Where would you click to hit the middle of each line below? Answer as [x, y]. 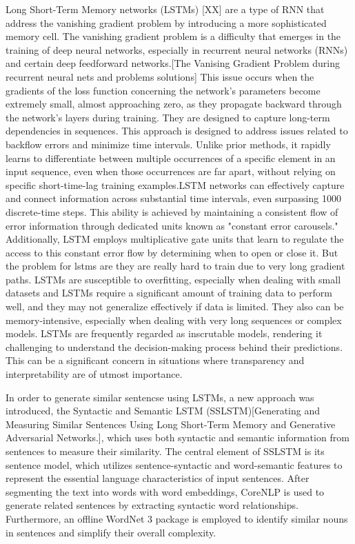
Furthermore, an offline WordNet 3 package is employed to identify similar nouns [177, 518]
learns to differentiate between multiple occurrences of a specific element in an [171, 158]
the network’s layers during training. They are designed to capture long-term [168, 117]
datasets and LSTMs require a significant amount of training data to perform [169, 293]
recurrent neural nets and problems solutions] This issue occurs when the [160, 76]
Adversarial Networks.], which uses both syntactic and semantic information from [177, 437]
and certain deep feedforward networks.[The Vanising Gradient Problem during [173, 63]
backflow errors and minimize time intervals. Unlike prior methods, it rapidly [168, 144]
